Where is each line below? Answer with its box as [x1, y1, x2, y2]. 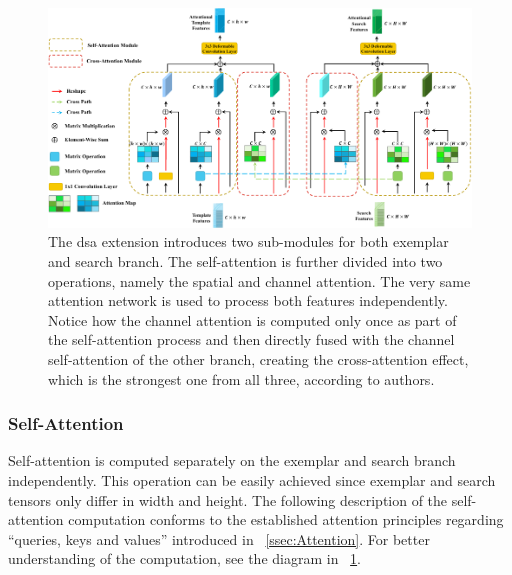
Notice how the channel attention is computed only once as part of [48, 309, 457, 330]
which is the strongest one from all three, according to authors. [48, 368, 435, 389]
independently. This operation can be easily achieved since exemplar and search [8, 469, 496, 490]
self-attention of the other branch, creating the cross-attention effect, [48, 348, 469, 369]
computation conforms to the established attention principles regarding [68, 509, 504, 530]
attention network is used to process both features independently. [48, 290, 448, 311]
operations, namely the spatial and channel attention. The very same [48, 270, 471, 291]
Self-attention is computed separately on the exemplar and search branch [8, 450, 456, 471]
